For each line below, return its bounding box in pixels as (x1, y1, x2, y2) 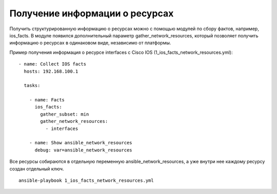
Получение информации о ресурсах (9, 8, 174, 19)
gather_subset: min (40, 111, 89, 117)
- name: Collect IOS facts (18, 61, 87, 67)
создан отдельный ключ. (9, 165, 64, 171)
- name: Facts (29, 97, 65, 103)
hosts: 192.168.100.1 (24, 68, 78, 74)
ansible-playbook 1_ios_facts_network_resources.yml (18, 177, 154, 183)
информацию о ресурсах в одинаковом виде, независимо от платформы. (9, 40, 171, 46)
